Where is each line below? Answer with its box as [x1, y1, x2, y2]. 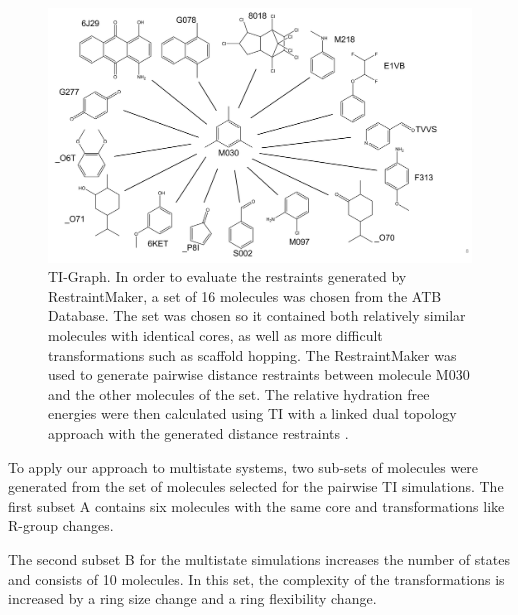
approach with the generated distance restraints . [48, 422, 349, 443]
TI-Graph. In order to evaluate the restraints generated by [48, 266, 407, 287]
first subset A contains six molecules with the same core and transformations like [8, 495, 505, 516]
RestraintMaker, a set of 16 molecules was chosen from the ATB [48, 285, 442, 306]
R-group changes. [8, 515, 114, 536]
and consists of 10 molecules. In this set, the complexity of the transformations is [8, 568, 505, 589]
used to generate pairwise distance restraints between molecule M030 [48, 364, 470, 385]
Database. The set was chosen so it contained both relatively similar [48, 305, 466, 326]
